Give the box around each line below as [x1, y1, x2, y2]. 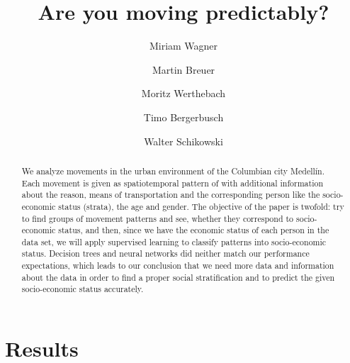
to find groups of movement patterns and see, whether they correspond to [21, 212, 294, 224]
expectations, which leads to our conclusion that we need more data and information [21, 259, 334, 272]
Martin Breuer [152, 62, 215, 77]
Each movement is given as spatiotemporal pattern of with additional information [21, 177, 324, 189]
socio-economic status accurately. [21, 283, 144, 295]
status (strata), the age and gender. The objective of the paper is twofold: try [58, 200, 344, 212]
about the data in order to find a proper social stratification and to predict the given [21, 271, 335, 283]
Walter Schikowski [144, 133, 223, 148]
